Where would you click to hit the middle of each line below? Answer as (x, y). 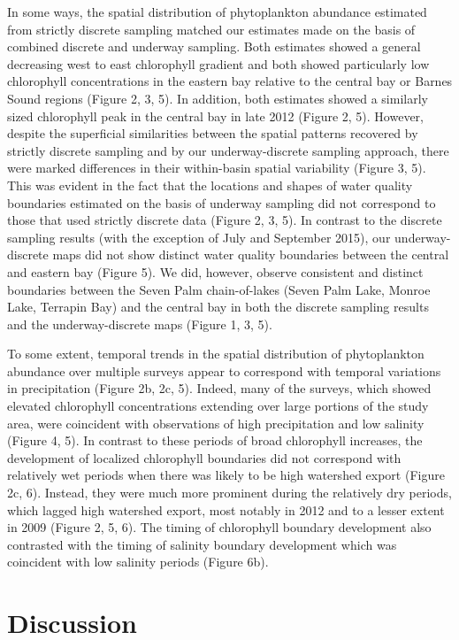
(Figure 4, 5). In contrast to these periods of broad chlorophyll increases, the (215, 440)
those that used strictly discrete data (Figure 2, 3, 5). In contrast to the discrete (225, 220)
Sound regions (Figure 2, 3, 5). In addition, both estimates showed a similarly (218, 98)
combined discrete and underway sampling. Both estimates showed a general (214, 46)
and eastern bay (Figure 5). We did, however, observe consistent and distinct (215, 271)
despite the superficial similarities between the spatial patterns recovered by (213, 133)
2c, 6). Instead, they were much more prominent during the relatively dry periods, (229, 493)
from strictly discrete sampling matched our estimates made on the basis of (211, 29)
